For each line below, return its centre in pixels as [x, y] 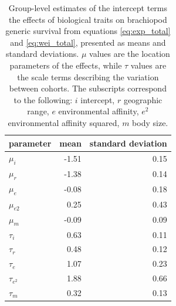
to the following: [43, 99]
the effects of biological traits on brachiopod [88, 19]
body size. [150, 122]
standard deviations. [42, 54]
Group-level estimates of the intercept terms [88, 8]
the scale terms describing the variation [88, 76]
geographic [143, 99]
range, [38, 111]
